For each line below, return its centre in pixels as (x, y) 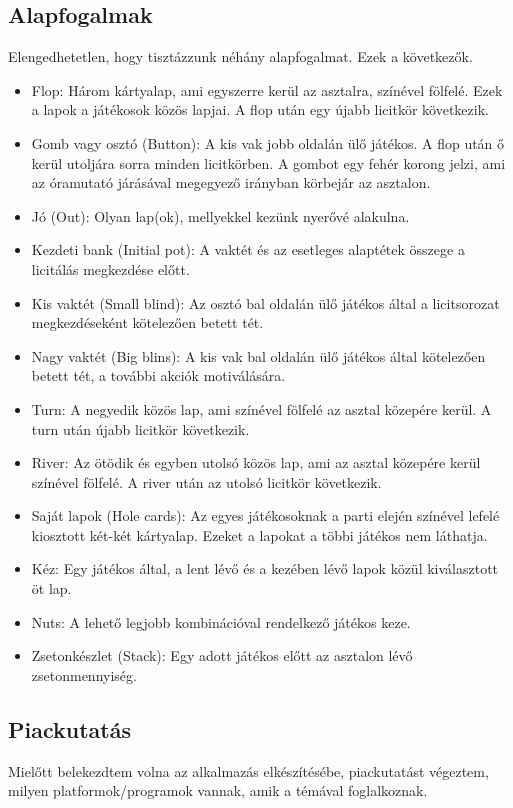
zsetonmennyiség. (84, 674)
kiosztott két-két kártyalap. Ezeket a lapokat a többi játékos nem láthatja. (259, 534)
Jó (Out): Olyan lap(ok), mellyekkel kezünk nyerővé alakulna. (220, 215)
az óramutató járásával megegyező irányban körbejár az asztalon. (231, 182)
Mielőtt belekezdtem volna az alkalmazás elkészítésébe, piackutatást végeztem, (248, 770)
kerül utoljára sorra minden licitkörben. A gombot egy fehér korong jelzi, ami (268, 162)
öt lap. (51, 588)
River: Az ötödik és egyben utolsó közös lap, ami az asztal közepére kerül (256, 462)
